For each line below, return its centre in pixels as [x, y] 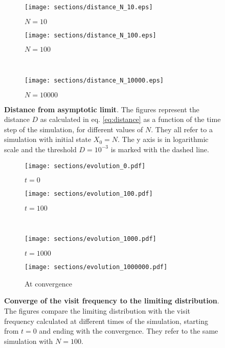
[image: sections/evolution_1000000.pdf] [96, 267]
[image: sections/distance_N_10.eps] [89, 7]
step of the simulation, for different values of [74, 129]
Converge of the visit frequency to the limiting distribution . [112, 301]
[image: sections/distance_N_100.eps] [91, 35]
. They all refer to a [182, 129]
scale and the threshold [40, 149]
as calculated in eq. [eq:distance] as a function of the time [130, 119]
